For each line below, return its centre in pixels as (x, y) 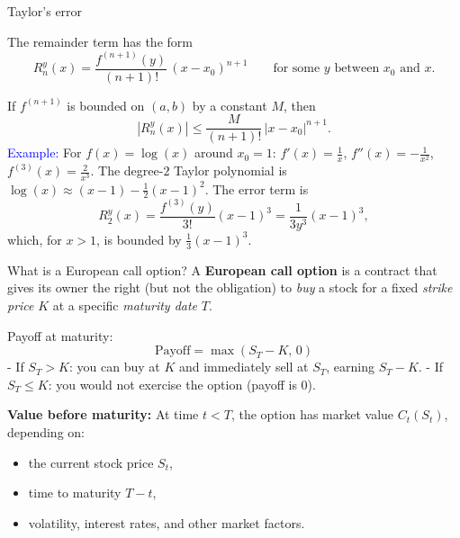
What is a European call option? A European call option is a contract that (222, 269)
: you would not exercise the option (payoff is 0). (182, 384)
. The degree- (127, 170)
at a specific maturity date (125, 305)
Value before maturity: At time (103, 414)
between (357, 69)
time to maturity (75, 493)
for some (297, 69)
